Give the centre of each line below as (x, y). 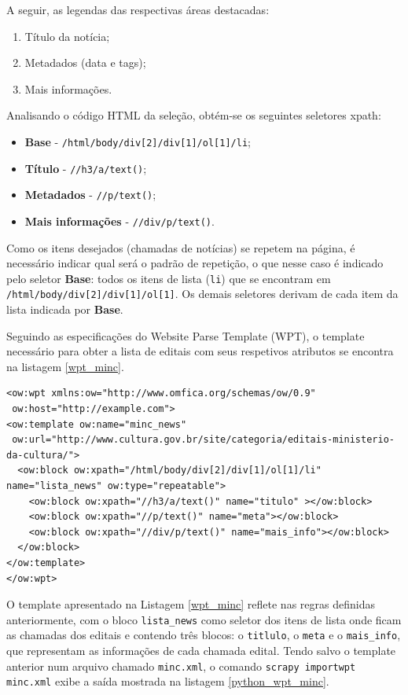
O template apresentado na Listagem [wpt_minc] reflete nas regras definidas (191, 604)
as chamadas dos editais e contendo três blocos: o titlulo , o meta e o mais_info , (204, 635)
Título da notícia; (67, 36)
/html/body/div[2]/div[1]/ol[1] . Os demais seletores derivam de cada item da (202, 294)
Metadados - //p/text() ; (90, 195)
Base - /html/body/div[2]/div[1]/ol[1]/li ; (138, 141)
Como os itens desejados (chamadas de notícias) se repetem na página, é (181, 247)
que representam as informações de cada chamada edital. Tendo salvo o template (201, 651)
